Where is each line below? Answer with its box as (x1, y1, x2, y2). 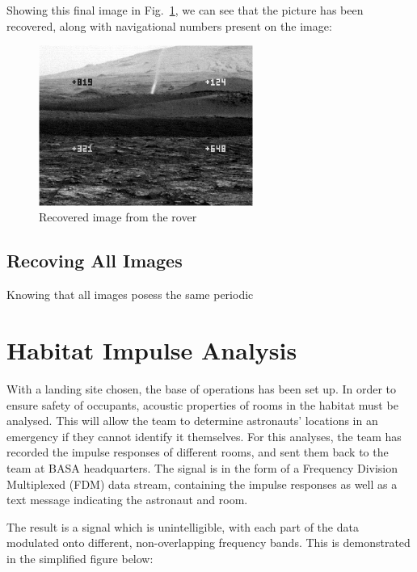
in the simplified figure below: (6, 549, 154, 566)
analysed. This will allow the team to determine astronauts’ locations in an (6, 412, 378, 429)
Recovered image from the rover (39, 208, 197, 225)
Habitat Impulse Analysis (6, 334, 297, 367)
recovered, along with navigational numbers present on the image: (6, 17, 332, 34)
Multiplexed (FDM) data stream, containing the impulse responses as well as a (6, 475, 398, 492)
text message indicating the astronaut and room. (6, 491, 248, 508)
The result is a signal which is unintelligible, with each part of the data (6, 518, 359, 535)
